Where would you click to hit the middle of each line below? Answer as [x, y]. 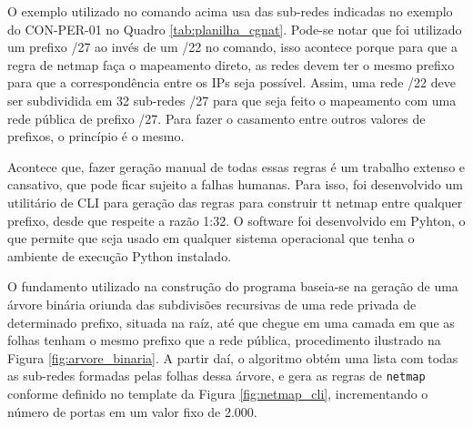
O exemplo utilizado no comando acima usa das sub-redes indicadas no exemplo [230, 11]
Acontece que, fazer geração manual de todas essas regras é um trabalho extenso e [236, 166]
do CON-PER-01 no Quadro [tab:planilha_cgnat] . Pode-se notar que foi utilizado [235, 29]
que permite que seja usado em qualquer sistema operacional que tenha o [211, 238]
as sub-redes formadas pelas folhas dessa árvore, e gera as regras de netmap [216, 376]
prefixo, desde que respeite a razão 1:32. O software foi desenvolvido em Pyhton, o [236, 220]
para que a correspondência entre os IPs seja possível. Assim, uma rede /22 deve [231, 82]
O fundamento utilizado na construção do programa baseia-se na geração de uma [233, 286]
